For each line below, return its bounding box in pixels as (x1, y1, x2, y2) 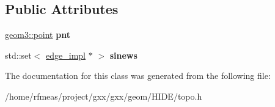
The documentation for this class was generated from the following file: (5, 69, 271, 82)
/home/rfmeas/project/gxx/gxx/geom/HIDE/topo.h (5, 89, 202, 102)
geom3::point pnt (5, 28, 70, 41)
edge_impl (46, 48, 86, 61)
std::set (5, 48, 32, 61)
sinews (109, 48, 137, 61)
